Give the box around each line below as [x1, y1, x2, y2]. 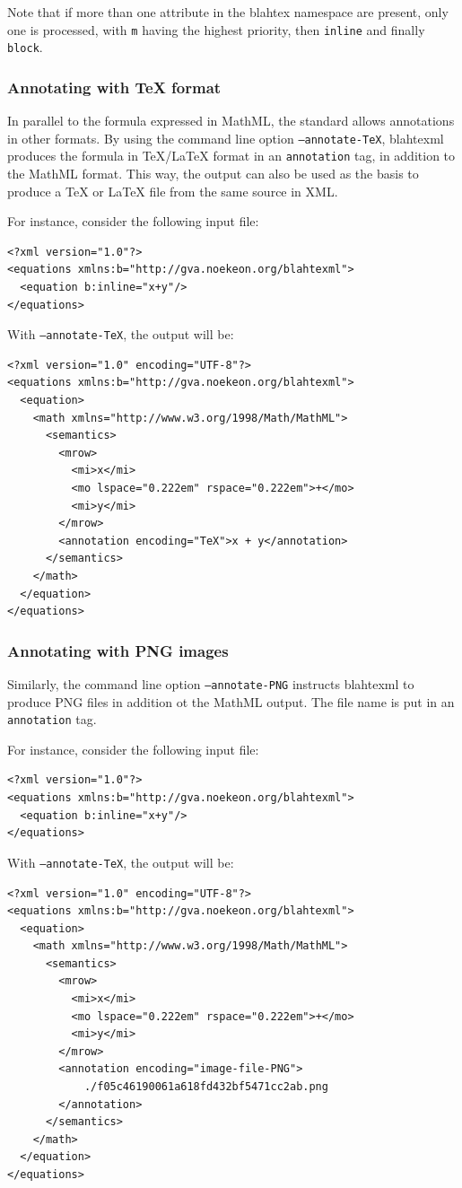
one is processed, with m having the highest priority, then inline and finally [7, 20, 425, 39]
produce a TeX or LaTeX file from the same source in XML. [7, 181, 338, 200]
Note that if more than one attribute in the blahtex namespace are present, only [7, 3, 449, 21]
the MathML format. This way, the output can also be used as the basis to [7, 164, 419, 183]
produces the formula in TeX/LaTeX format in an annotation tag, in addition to [7, 146, 456, 165]
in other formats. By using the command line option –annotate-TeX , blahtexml [7, 128, 444, 147]
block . [7, 38, 43, 57]
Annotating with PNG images [7, 639, 229, 661]
